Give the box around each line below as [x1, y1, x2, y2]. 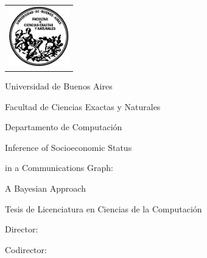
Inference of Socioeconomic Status [5, 141, 132, 153]
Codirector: [5, 243, 47, 256]
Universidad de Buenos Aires [5, 80, 113, 92]
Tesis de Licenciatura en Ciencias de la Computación [5, 202, 202, 215]
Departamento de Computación [5, 120, 122, 133]
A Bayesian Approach [5, 182, 86, 195]
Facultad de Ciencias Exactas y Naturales [5, 100, 161, 113]
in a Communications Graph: [5, 161, 113, 174]
